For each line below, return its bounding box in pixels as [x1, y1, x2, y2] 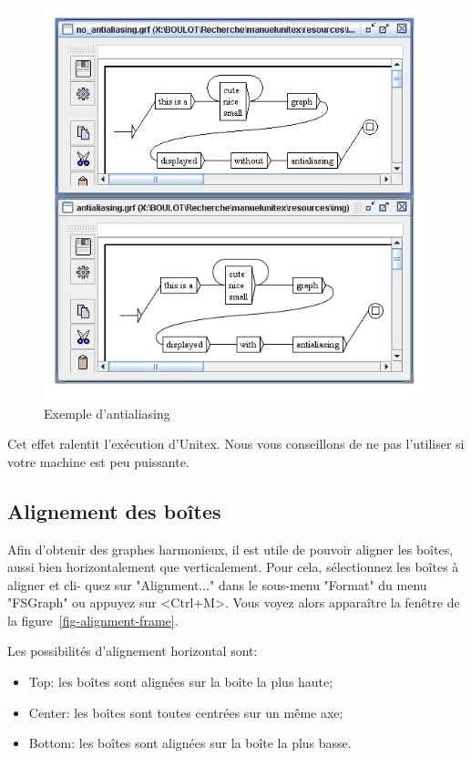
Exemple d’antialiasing [44, 403, 170, 422]
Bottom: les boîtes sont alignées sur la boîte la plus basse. [28, 733, 352, 753]
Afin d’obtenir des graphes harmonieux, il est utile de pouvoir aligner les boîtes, [7, 539, 454, 558]
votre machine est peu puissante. [7, 452, 189, 471]
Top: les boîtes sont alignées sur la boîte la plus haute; [28, 672, 333, 691]
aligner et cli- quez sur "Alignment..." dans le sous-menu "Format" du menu [7, 575, 427, 594]
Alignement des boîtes [7, 496, 221, 524]
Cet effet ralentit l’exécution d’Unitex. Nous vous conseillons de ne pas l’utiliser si [7, 434, 465, 453]
